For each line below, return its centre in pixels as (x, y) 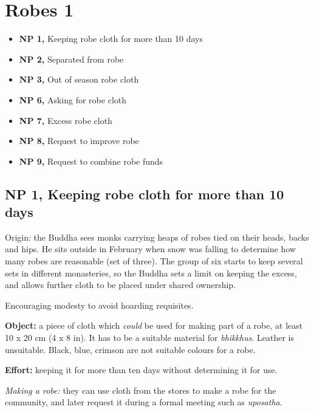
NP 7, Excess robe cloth (66, 120)
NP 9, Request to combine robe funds (91, 161)
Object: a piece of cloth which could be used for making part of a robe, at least (154, 325)
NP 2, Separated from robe (71, 59)
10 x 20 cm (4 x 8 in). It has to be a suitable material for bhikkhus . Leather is (149, 338)
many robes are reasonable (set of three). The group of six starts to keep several (154, 261)
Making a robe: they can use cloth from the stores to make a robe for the (141, 390)
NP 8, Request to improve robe (79, 141)
